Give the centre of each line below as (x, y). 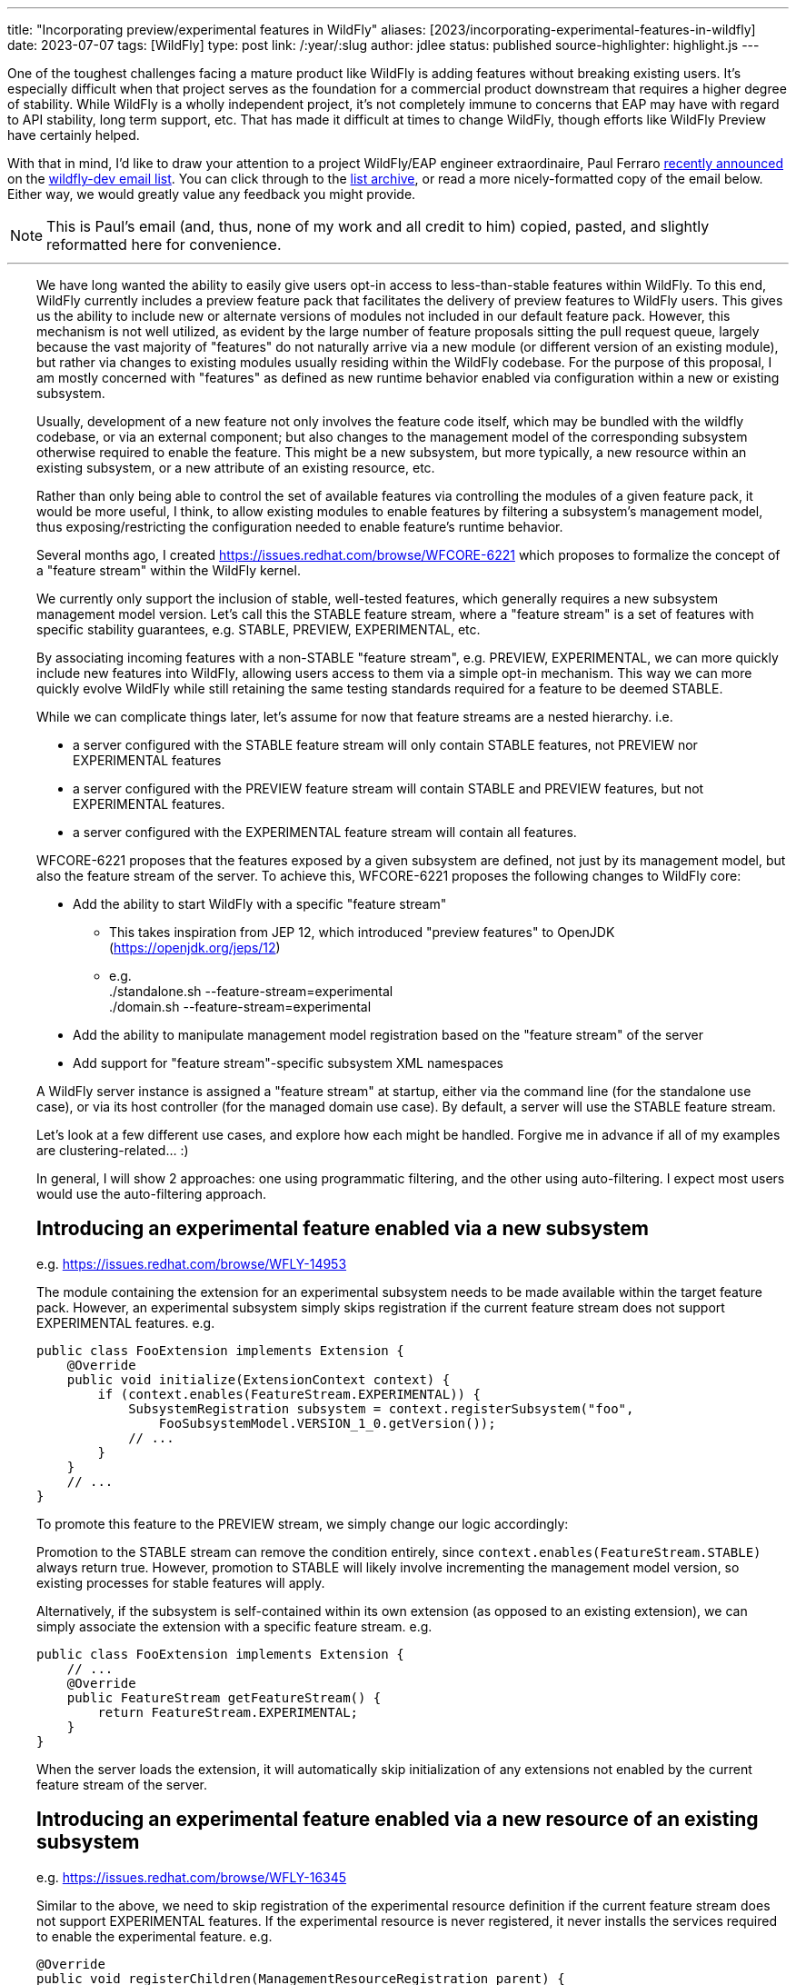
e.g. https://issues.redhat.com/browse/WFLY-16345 (192, 1877)
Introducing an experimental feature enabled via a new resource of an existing (398, 1820)
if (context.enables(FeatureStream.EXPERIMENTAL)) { (289, 1394)
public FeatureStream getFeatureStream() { (224, 1697)
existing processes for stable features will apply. (181, 1582)
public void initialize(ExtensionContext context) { (259, 1379)
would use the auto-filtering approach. (152, 1194)
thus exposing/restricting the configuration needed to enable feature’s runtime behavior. (300, 527)
